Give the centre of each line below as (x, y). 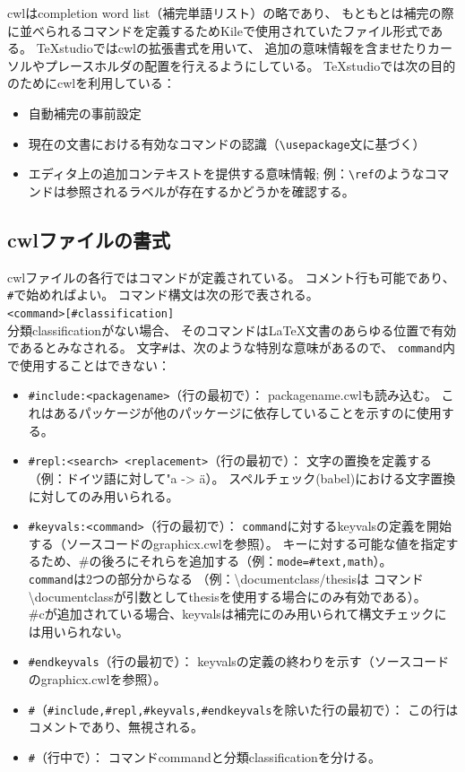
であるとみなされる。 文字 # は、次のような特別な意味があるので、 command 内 (231, 347)
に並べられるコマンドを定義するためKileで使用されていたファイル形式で (219, 30)
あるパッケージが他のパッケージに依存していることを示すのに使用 (247, 413)
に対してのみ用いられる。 (103, 495)
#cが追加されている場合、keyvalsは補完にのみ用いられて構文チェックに (237, 614)
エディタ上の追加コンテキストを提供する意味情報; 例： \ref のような (226, 173)
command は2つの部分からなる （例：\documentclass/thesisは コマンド (226, 579)
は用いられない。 (78, 631)
